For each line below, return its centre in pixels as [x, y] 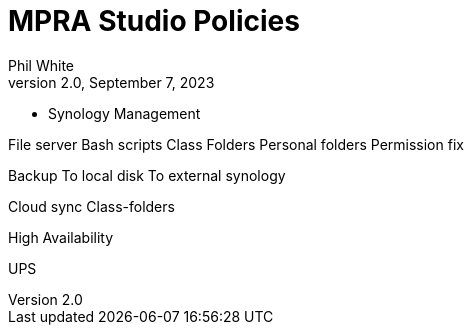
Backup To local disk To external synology [147, 175]
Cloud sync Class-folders [91, 206]
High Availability [61, 237]
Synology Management [124, 113]
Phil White [41, 65]
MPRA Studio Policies [154, 21]
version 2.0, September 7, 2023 [111, 82]
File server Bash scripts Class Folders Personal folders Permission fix [236, 144]
